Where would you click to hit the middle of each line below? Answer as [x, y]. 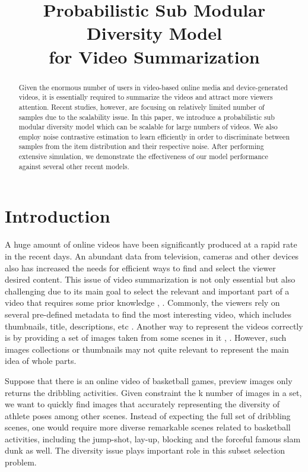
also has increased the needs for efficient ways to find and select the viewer [140, 267]
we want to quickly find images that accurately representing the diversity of [142, 404]
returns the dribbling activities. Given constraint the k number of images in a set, [153, 392]
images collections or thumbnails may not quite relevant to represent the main [147, 349]
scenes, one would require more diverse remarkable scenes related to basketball [148, 427]
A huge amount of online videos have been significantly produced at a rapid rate [151, 244]
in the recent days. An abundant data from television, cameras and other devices [152, 256]
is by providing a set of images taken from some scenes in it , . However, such [146, 338]
